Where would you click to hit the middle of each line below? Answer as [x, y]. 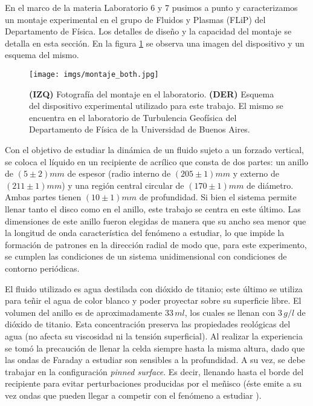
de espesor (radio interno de [119, 173]
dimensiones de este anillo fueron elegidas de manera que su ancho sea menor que [156, 221]
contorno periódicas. [42, 268]
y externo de [256, 173]
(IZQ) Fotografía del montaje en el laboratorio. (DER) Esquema [152, 93]
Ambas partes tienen [43, 197]
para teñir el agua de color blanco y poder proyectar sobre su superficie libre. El [153, 300]
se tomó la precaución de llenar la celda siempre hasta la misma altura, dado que [155, 348]
